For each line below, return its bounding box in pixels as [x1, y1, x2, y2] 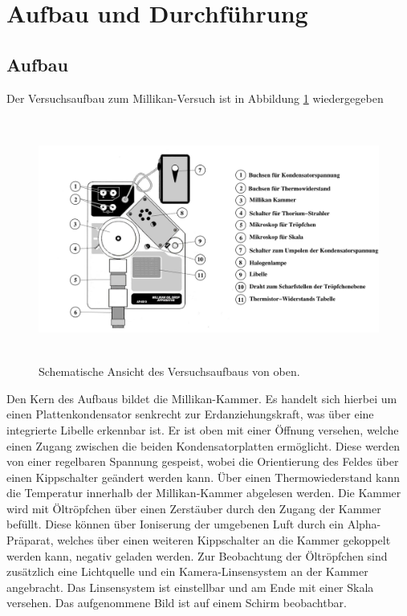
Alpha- [347, 516, 381, 532]
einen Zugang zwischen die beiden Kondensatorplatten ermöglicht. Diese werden [6, 437, 401, 454]
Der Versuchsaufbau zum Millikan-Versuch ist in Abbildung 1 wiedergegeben [6, 89, 384, 106]
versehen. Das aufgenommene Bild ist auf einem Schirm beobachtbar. [6, 594, 347, 611]
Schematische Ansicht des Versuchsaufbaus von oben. [39, 363, 300, 380]
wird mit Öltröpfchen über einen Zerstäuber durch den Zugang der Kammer [6, 500, 381, 516]
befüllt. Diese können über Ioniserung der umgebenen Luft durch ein [6, 516, 344, 532]
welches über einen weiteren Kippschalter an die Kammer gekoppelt [57, 532, 391, 549]
